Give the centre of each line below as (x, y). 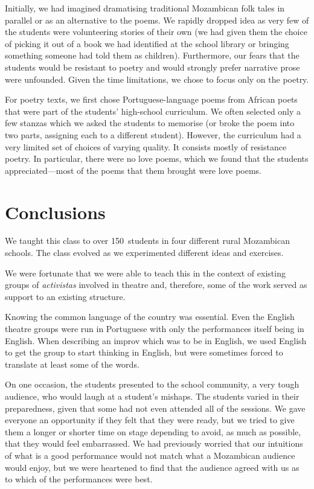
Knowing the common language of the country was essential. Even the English (150, 317)
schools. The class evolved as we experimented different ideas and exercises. (144, 253)
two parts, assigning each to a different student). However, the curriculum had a (153, 134)
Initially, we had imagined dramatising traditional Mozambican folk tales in (145, 8)
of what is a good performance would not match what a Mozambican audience (150, 455)
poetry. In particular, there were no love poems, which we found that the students (157, 158)
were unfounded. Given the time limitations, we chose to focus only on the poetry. (157, 79)
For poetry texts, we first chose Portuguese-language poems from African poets (151, 99)
